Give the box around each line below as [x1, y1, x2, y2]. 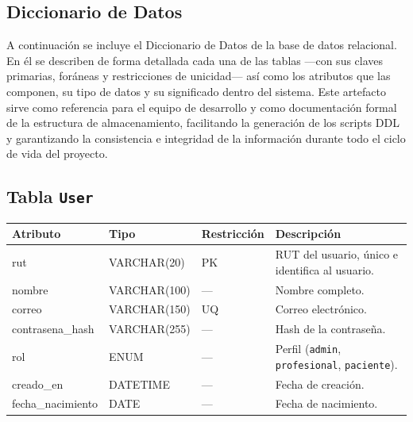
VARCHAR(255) [109, 320, 191, 337]
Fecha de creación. [275, 375, 365, 392]
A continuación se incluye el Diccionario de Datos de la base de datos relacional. [6, 36, 397, 53]
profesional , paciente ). [275, 355, 398, 372]
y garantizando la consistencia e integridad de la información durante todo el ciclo [6, 129, 406, 146]
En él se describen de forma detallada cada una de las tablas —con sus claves [6, 52, 384, 68]
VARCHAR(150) [109, 301, 191, 317]
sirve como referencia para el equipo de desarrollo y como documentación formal [6, 98, 397, 115]
